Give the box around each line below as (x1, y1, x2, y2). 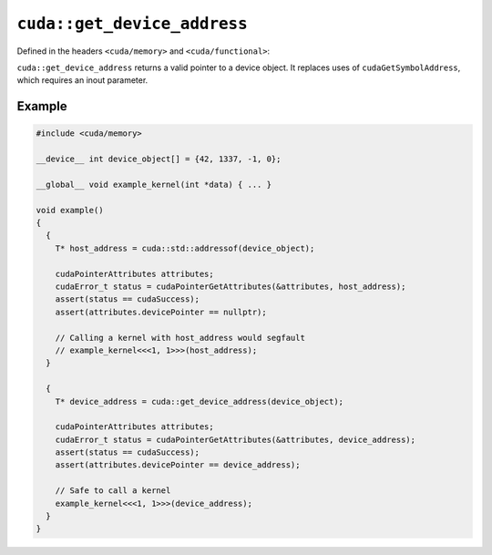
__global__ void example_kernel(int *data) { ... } (36, 179, 272, 190)
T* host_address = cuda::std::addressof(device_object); (55, 242, 315, 253)
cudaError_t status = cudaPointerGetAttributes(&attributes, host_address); (55, 282, 406, 292)
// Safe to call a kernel (55, 486, 171, 496)
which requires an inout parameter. (16, 75, 149, 86)
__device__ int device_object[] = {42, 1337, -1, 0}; (36, 154, 282, 164)
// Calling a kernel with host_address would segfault (55, 333, 305, 343)
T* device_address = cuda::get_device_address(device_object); (55, 396, 344, 406)
